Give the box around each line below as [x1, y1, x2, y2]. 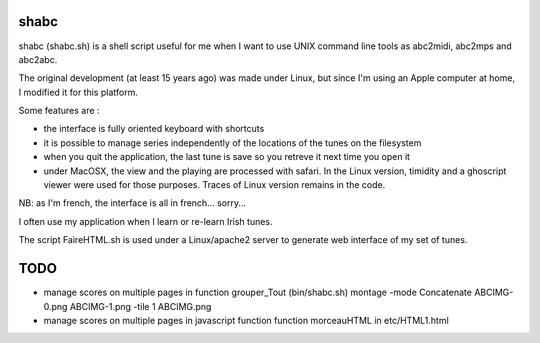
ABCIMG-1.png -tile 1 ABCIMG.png [69, 300, 212, 312]
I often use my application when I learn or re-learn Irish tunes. [18, 215, 274, 227]
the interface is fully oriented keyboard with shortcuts [43, 123, 265, 135]
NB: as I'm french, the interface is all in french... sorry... [18, 197, 247, 209]
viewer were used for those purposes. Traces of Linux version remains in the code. [43, 179, 386, 191]
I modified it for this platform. [18, 86, 139, 98]
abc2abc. [18, 53, 58, 65]
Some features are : [18, 105, 100, 117]
